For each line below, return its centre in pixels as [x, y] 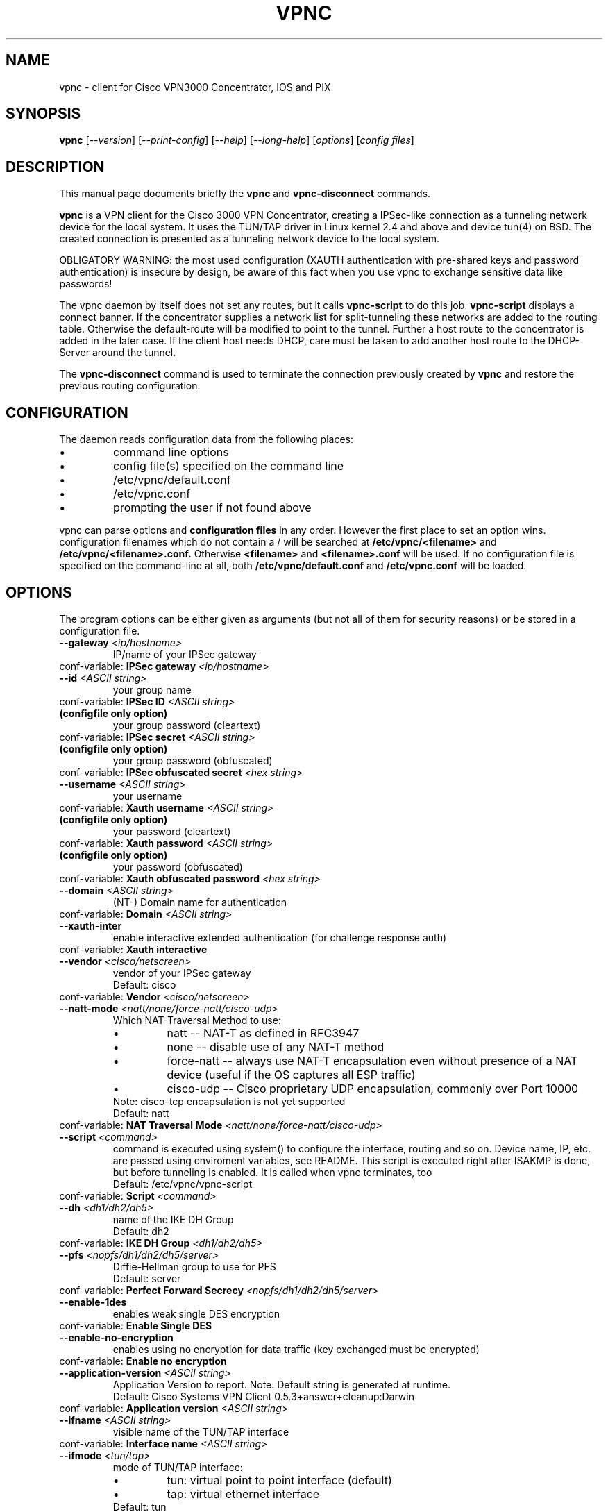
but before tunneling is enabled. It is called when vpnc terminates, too [272, 1172]
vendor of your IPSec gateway [182, 973]
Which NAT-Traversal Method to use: [197, 1020]
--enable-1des [93, 1302]
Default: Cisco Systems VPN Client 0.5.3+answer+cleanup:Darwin [263, 1396]
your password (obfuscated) [178, 866]
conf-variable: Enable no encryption [143, 1361]
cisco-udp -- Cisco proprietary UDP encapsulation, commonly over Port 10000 [373, 1088]
